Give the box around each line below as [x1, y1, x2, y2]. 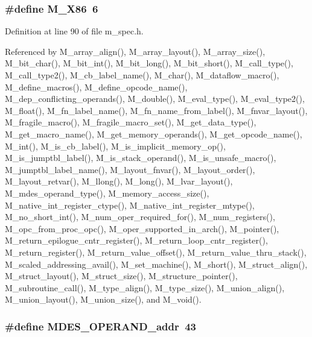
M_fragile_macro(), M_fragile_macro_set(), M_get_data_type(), [5, 116, 256, 128]
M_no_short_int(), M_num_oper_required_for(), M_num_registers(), [5, 210, 275, 223]
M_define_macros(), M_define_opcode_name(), [5, 80, 188, 93]
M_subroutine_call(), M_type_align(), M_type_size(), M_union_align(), [5, 281, 285, 294]
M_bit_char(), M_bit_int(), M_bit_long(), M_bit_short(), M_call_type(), [5, 57, 293, 69]
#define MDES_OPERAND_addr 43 [5, 318, 196, 333]
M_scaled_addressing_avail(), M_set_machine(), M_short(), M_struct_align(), [5, 257, 308, 270]
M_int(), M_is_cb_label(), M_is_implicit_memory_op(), [5, 139, 226, 152]
